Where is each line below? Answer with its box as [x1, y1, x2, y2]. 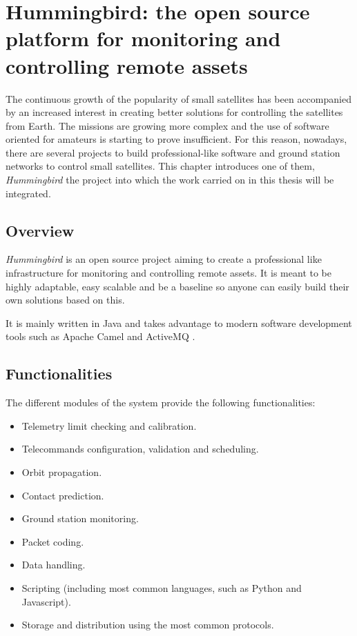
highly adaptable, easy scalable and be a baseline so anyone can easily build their [6, 279, 349, 293]
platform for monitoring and [6, 24, 281, 52]
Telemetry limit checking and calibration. [21, 418, 197, 433]
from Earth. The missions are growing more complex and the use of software [6, 118, 329, 132]
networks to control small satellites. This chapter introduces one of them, [6, 159, 315, 173]
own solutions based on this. [6, 292, 125, 307]
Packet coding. [21, 534, 84, 548]
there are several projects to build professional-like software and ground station [6, 145, 340, 159]
